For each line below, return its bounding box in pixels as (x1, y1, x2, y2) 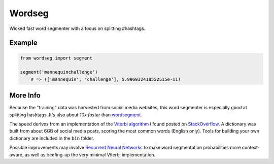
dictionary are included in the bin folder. (9, 135, 94, 141)
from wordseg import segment (20, 55, 93, 61)
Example (9, 39, 38, 47)
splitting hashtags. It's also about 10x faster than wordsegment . (9, 112, 142, 118)
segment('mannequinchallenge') (20, 69, 98, 75)
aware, (9, 151, 24, 157)
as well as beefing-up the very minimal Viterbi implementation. (24, 151, 156, 157)
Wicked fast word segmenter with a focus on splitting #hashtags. (9, 25, 146, 31)
